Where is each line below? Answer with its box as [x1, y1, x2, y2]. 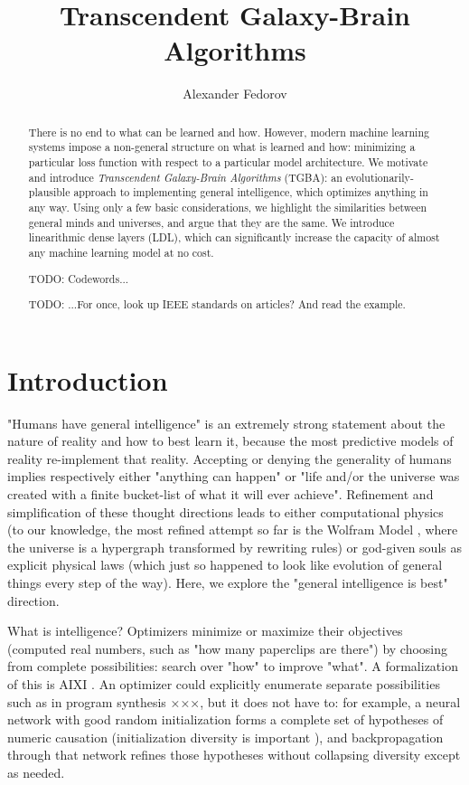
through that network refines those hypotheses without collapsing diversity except [7, 745, 461, 764]
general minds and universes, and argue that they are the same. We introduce [28, 214, 395, 230]
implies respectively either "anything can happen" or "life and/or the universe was [7, 467, 460, 486]
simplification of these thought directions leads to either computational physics [7, 502, 444, 521]
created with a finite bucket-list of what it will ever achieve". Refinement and [7, 485, 434, 504]
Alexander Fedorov [183, 84, 287, 103]
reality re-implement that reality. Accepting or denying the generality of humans [7, 449, 452, 468]
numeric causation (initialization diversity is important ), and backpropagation [7, 727, 444, 746]
